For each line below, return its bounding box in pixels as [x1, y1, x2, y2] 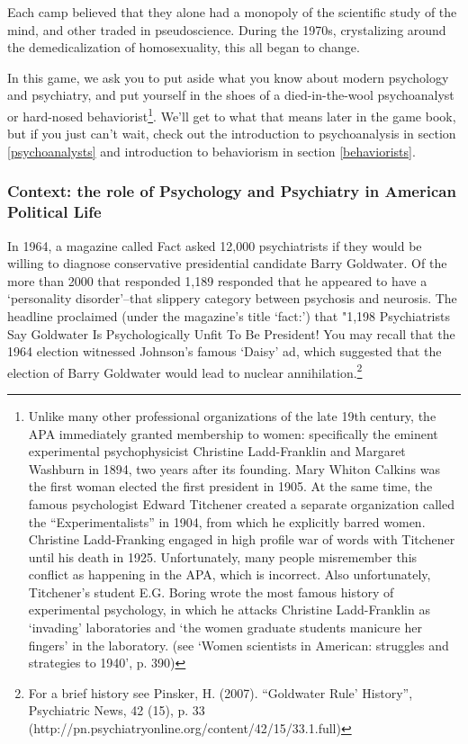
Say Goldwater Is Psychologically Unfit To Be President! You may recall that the [7, 324, 455, 343]
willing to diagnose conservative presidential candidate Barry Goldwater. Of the [7, 254, 447, 273]
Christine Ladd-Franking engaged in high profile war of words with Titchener [28, 530, 455, 549]
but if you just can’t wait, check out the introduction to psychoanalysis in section [7, 124, 456, 143]
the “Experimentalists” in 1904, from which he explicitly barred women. [28, 512, 426, 531]
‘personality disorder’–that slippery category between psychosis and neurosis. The [7, 289, 457, 308]
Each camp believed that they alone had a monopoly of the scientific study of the [7, 3, 457, 21]
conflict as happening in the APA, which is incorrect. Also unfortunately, [28, 565, 431, 584]
